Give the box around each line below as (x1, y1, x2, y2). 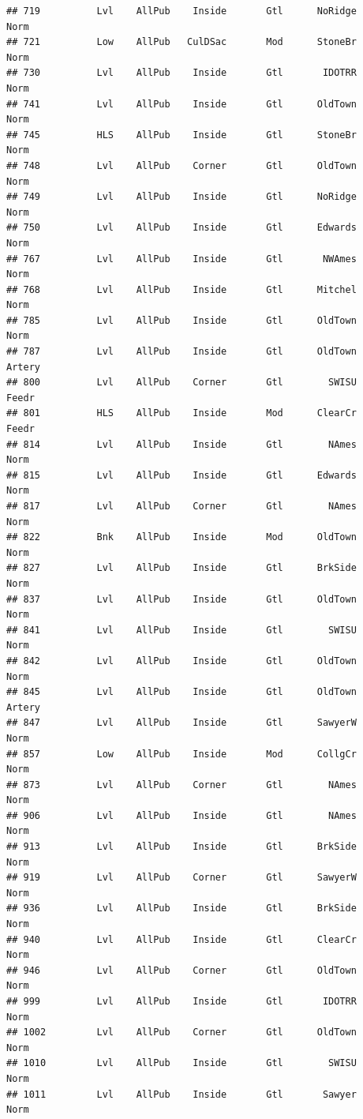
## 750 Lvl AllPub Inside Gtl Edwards (6, 222, 357, 234)
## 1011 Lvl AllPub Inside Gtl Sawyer (6, 1088, 357, 1100)
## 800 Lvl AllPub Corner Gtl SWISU (6, 377, 357, 389)
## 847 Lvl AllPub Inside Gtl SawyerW (6, 717, 357, 729)
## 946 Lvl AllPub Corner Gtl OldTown (6, 964, 357, 976)
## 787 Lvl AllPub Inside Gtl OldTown (6, 346, 357, 358)
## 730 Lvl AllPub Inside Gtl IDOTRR (6, 67, 357, 79)
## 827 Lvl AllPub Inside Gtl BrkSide (6, 562, 357, 574)
